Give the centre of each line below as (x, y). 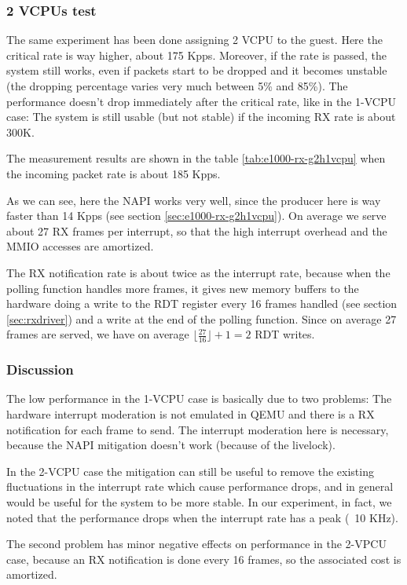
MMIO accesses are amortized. (80, 246)
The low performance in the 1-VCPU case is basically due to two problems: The (199, 399)
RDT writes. (285, 334)
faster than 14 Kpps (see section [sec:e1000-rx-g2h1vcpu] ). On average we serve (196, 216)
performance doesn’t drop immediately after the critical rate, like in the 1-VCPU (201, 101)
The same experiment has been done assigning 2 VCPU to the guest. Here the (194, 40)
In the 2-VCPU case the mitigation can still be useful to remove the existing (190, 471)
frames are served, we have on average (98, 334)
